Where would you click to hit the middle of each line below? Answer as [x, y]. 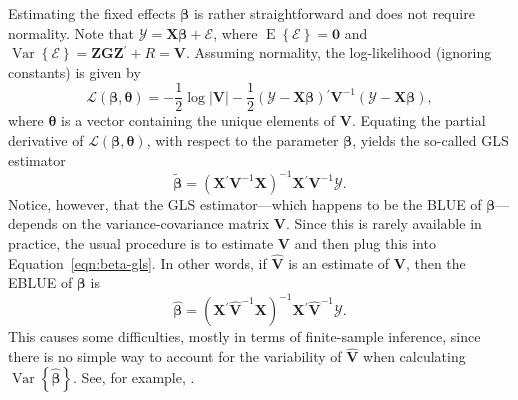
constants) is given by [74, 71]
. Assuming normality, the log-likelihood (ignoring [339, 52]
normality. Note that [71, 32]
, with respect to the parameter [242, 140]
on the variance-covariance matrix [166, 223]
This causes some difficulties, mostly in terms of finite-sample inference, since [244, 336]
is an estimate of [339, 262]
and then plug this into [365, 242]
